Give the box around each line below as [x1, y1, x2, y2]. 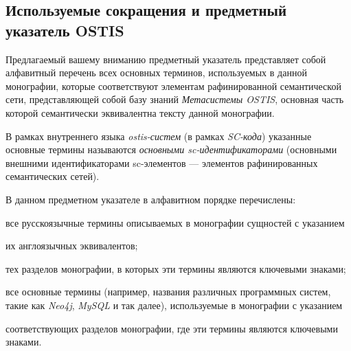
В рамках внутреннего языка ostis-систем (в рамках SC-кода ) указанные [5, 128, 312, 143]
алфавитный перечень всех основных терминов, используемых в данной [5, 65, 307, 80]
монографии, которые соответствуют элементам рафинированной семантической [5, 78, 341, 93]
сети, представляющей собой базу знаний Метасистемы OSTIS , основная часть [5, 92, 344, 106]
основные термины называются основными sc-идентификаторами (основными [5, 142, 337, 157]
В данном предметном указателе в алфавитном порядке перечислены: [5, 192, 296, 206]
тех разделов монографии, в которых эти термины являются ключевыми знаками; [5, 261, 346, 275]
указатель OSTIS [5, 19, 124, 41]
